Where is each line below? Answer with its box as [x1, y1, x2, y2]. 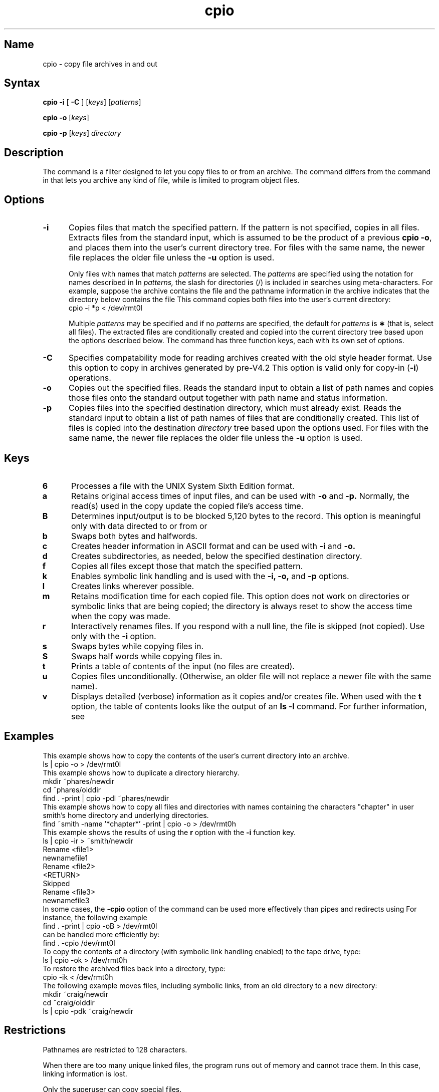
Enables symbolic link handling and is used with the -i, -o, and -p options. [71, 571, 349, 581]
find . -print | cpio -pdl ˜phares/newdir [43, 793, 169, 802]
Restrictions [4, 1024, 66, 1037]
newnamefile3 [43, 896, 90, 905]
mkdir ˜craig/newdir [43, 989, 109, 998]
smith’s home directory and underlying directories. [43, 810, 209, 820]
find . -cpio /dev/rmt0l [43, 938, 115, 947]
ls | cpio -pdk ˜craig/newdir [43, 1006, 134, 1015]
